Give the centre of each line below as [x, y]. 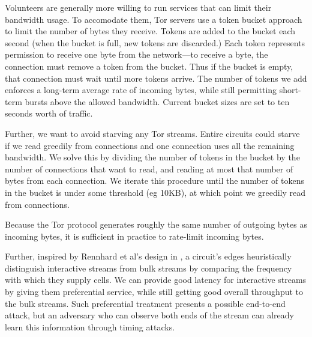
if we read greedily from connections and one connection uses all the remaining [150, 145]
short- [290, 90]
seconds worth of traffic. [49, 113]
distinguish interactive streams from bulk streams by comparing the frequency [148, 268]
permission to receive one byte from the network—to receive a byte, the [136, 54]
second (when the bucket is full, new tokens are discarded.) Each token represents [155, 42]
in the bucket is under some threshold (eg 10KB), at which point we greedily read [155, 192]
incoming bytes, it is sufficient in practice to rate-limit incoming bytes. [134, 236]
